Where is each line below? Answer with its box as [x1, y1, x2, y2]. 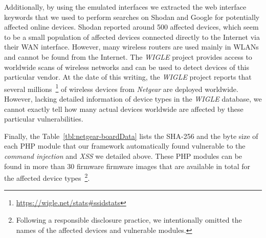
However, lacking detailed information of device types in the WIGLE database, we [4, 93, 262, 104]
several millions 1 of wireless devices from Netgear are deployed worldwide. [4, 82, 238, 94]
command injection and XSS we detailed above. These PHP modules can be [4, 150, 242, 161]
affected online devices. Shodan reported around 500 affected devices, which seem [4, 21, 259, 32]
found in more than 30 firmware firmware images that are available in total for [4, 160, 251, 171]
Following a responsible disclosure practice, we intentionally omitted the [16, 215, 242, 225]
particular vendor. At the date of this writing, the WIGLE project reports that [4, 72, 252, 82]
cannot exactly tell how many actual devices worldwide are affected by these [4, 103, 243, 114]
